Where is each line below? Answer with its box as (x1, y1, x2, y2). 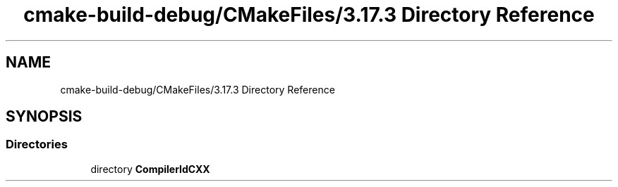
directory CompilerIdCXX (90, 162, 210, 175)
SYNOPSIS (6, 108, 83, 126)
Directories (6, 137, 68, 152)
